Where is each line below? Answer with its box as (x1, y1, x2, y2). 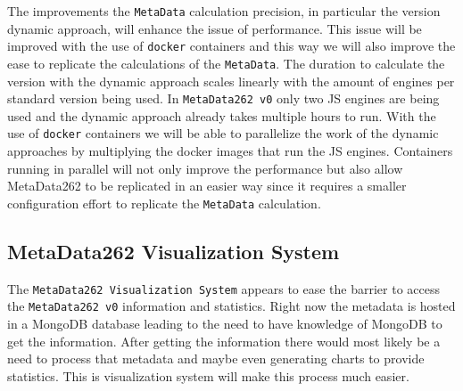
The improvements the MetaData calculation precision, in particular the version (7, 2, 441, 20)
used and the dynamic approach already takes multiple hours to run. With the (7, 106, 436, 125)
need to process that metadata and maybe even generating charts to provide (7, 349, 425, 368)
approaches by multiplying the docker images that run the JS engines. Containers (7, 142, 453, 160)
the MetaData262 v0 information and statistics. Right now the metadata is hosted (7, 297, 456, 315)
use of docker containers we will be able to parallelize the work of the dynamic (7, 124, 439, 143)
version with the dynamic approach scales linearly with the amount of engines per (7, 71, 455, 90)
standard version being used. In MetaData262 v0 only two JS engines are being (7, 89, 440, 108)
